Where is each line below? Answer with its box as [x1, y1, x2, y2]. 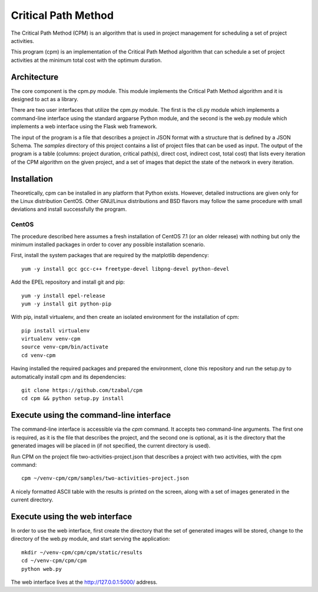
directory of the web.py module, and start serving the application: [11, 536, 170, 543]
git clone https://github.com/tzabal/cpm [21, 387, 143, 394]
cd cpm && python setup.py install [21, 395, 124, 402]
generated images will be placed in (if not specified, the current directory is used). [11, 442, 211, 450]
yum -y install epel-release [21, 292, 105, 299]
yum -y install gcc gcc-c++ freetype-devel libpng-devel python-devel [21, 265, 230, 272]
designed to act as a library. [11, 96, 79, 103]
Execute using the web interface [11, 511, 132, 521]
